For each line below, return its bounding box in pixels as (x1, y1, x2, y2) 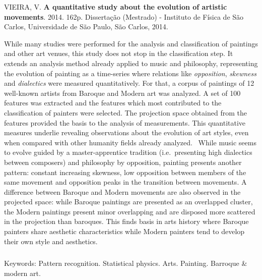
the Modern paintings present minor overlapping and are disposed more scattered (4, 206, 255, 216)
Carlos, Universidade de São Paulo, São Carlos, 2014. (4, 21, 168, 32)
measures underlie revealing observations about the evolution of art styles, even (4, 127, 249, 138)
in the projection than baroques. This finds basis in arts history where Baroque (4, 216, 249, 227)
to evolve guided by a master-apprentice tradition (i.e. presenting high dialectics (4, 147, 252, 157)
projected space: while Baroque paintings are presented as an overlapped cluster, (4, 196, 253, 207)
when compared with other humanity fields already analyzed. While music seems (4, 137, 256, 147)
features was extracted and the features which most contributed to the (4, 97, 222, 108)
